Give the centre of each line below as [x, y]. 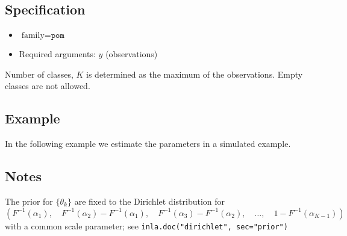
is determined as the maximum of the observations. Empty [195, 74]
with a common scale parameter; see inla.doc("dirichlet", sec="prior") [146, 225]
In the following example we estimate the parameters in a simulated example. [148, 144]
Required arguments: [57, 54]
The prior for [29, 201]
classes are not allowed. [48, 86]
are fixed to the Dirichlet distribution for [150, 201]
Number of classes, [39, 74]
